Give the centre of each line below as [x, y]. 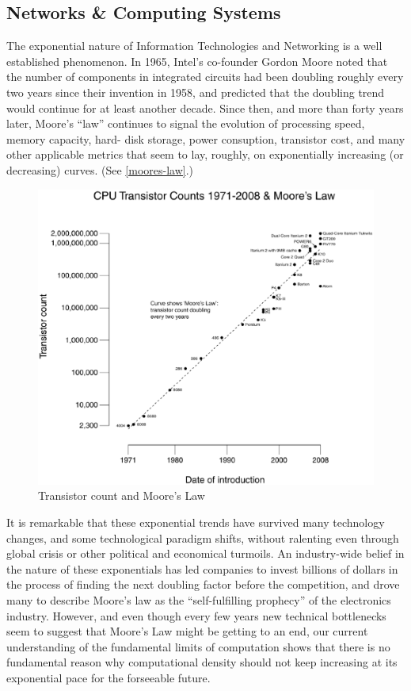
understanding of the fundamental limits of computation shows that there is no [198, 646]
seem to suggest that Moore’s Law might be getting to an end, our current [187, 631]
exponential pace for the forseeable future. [108, 677]
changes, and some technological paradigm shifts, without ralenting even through [203, 537]
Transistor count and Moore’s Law [122, 495]
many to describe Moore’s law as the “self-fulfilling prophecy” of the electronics [199, 599]
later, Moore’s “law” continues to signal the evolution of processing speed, [186, 123]
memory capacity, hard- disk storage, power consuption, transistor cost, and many [206, 138]
